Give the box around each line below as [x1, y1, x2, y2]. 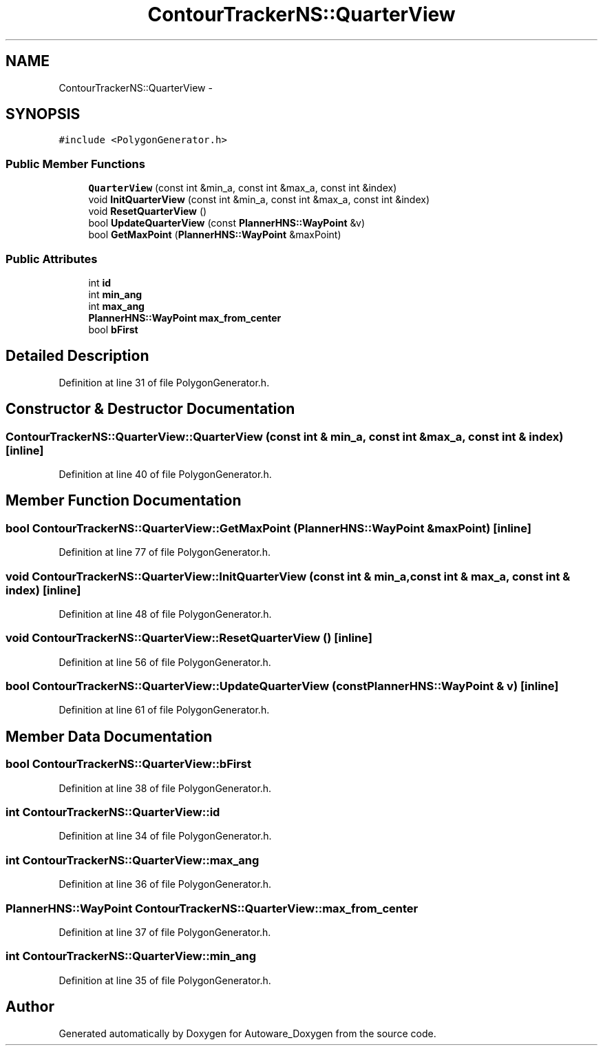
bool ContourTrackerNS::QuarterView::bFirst [6, 757, 252, 771]
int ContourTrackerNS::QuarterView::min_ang [6, 949, 257, 964]
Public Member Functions [6, 156, 145, 171]
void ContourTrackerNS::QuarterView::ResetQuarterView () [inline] [6, 631, 372, 645]
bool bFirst [88, 323, 138, 335]
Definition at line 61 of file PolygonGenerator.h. [59, 704, 270, 716]
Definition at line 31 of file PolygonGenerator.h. [59, 376, 270, 388]
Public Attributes [6, 251, 98, 266]
